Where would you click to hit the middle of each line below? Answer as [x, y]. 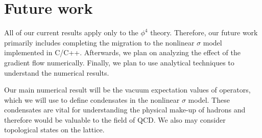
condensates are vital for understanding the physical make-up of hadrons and [125, 110]
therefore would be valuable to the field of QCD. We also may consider [115, 119]
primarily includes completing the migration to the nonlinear [99, 42]
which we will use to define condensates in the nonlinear [92, 99]
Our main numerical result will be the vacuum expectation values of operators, [127, 90]
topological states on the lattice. [54, 130]
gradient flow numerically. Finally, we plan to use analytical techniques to [119, 62]
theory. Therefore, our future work [204, 32]
